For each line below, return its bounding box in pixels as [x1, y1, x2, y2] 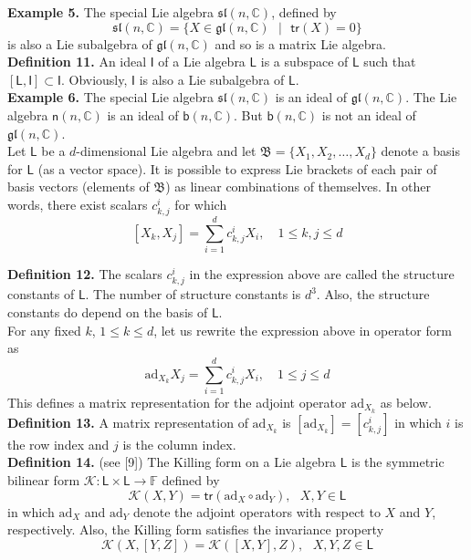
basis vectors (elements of [7, 177, 150, 196]
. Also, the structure [316, 285, 430, 304]
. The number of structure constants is [85, 285, 301, 304]
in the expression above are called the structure [189, 264, 455, 284]
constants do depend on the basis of [7, 302, 208, 321]
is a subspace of [260, 52, 349, 71]
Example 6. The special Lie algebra [7, 88, 214, 107]
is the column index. [122, 434, 236, 453]
